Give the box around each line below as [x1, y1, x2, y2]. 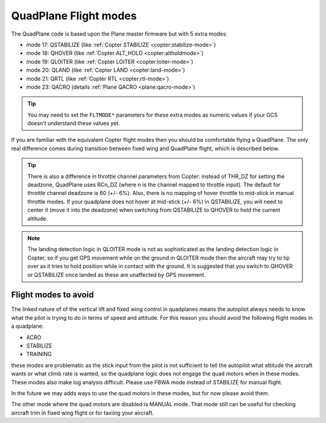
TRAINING [26, 351, 52, 358]
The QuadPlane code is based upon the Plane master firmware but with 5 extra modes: [11, 30, 228, 37]
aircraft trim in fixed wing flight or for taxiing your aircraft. [11, 409, 154, 416]
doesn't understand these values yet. [27, 119, 120, 127]
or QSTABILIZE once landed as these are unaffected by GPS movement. [27, 271, 206, 278]
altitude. [27, 215, 48, 222]
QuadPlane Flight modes [11, 9, 137, 22]
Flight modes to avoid [11, 290, 94, 300]
